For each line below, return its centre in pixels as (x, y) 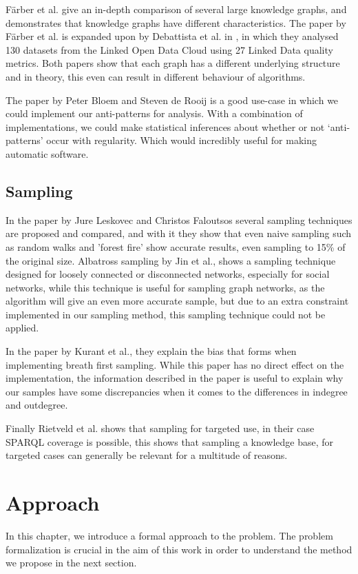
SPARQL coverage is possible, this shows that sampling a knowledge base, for (170, 441)
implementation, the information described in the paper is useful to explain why (175, 378)
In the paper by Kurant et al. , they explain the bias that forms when (151, 351)
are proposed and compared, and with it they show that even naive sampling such (179, 233)
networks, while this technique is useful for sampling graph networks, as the (165, 287)
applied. (22, 328)
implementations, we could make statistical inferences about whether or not (165, 126)
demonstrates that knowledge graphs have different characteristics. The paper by (176, 22)
